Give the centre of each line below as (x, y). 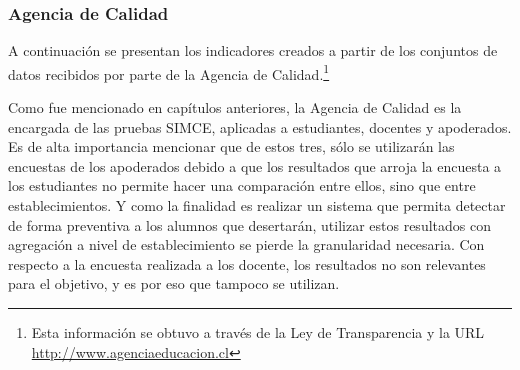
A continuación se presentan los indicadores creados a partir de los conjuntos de (253, 50)
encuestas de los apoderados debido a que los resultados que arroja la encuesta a (255, 165)
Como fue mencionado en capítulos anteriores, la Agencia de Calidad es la (235, 107)
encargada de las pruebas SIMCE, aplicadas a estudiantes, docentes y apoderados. (260, 126)
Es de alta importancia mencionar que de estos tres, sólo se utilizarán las (231, 146)
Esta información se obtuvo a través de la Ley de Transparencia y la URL (258, 332)
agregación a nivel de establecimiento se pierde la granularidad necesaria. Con (246, 244)
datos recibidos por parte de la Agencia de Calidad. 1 (169, 72)
